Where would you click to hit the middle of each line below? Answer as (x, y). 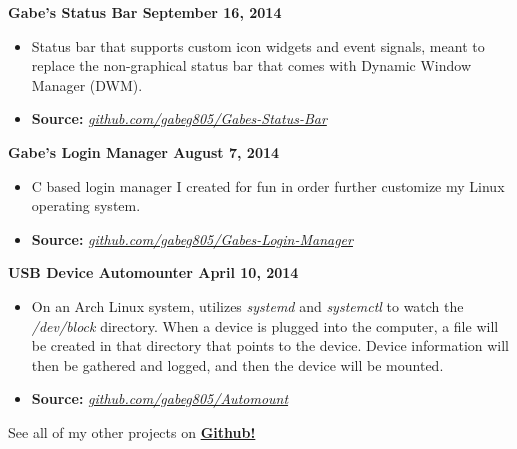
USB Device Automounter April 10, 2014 (153, 272)
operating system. (86, 205)
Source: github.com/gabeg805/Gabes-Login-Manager (192, 238)
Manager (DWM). (87, 84)
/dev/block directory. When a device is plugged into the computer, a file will (265, 325)
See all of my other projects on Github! (132, 431)
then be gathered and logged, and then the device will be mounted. (237, 364)
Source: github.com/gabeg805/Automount (160, 398)
